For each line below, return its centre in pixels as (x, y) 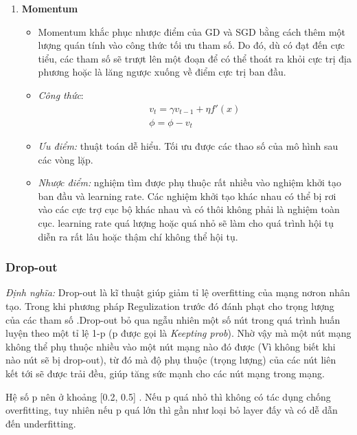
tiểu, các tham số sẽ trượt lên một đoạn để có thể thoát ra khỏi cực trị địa (195, 58)
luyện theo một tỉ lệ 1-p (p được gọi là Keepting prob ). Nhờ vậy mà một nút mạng (178, 333)
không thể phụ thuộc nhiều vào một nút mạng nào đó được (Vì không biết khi (171, 346)
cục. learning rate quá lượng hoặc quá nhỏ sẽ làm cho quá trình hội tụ (186, 223)
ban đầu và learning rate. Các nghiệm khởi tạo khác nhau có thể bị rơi (187, 196)
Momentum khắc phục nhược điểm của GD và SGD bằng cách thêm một (192, 31)
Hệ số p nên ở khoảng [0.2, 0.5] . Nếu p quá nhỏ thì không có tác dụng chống (168, 396)
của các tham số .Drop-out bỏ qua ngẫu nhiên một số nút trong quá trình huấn (173, 319)
